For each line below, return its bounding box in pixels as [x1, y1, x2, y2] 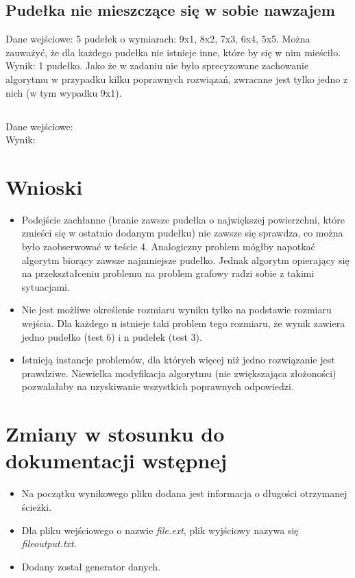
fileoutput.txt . [21, 536, 77, 551]
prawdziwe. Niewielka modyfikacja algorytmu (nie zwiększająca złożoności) [21, 365, 336, 380]
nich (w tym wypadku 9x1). [5, 85, 122, 99]
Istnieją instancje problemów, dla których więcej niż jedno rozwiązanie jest [21, 352, 335, 367]
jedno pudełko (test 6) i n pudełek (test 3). [21, 329, 202, 344]
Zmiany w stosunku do [5, 420, 225, 448]
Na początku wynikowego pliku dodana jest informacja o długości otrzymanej [21, 486, 347, 501]
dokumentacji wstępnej [5, 446, 228, 474]
